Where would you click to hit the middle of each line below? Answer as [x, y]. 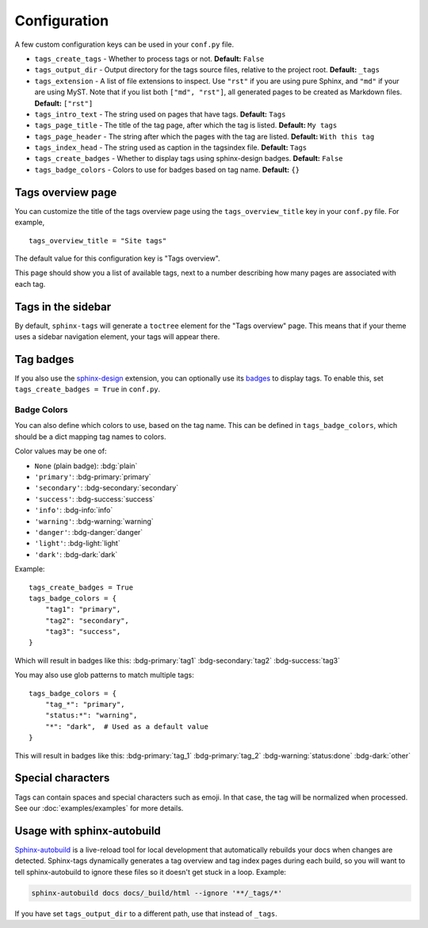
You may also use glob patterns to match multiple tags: [104, 675]
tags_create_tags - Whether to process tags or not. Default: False [149, 59]
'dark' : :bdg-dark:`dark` [76, 554]
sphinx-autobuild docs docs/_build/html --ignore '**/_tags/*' [157, 893]
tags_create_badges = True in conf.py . [88, 389]
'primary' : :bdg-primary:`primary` [93, 477]
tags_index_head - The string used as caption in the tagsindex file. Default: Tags [171, 147]
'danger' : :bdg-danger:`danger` [89, 532]
